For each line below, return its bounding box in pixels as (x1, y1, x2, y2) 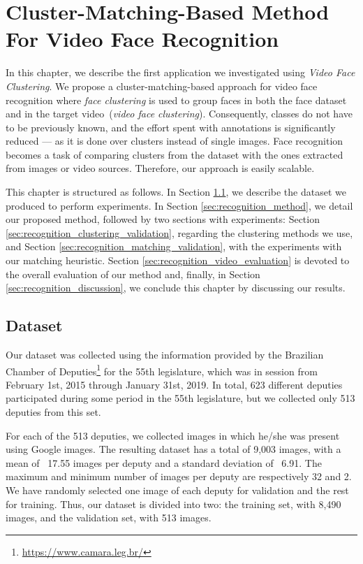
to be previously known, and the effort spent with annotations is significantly (6, 120, 336, 134)
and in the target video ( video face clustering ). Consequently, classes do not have (6, 106, 353, 121)
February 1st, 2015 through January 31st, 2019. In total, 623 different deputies (6, 377, 343, 391)
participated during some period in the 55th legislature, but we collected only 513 (6, 391, 355, 405)
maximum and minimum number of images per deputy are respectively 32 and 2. (6, 469, 352, 484)
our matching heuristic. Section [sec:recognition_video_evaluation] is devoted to (6, 253, 350, 268)
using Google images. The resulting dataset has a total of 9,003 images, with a (6, 442, 341, 456)
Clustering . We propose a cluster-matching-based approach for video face (6, 78, 318, 93)
